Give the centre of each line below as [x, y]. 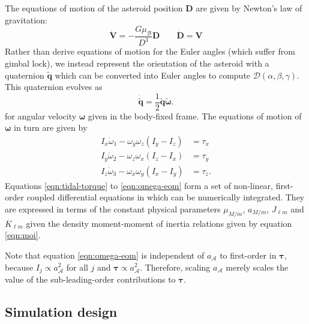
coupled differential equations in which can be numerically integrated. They [166, 197]
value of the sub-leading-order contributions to [90, 279]
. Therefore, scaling [175, 267]
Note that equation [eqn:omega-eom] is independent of [105, 255]
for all [77, 267]
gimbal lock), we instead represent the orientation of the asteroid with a [137, 63]
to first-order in [248, 255]
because [19, 267]
